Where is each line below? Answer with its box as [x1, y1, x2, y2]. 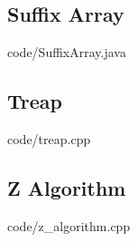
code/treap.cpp [7, 130, 91, 148]
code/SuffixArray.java [7, 43, 126, 62]
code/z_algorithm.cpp [7, 216, 131, 235]
